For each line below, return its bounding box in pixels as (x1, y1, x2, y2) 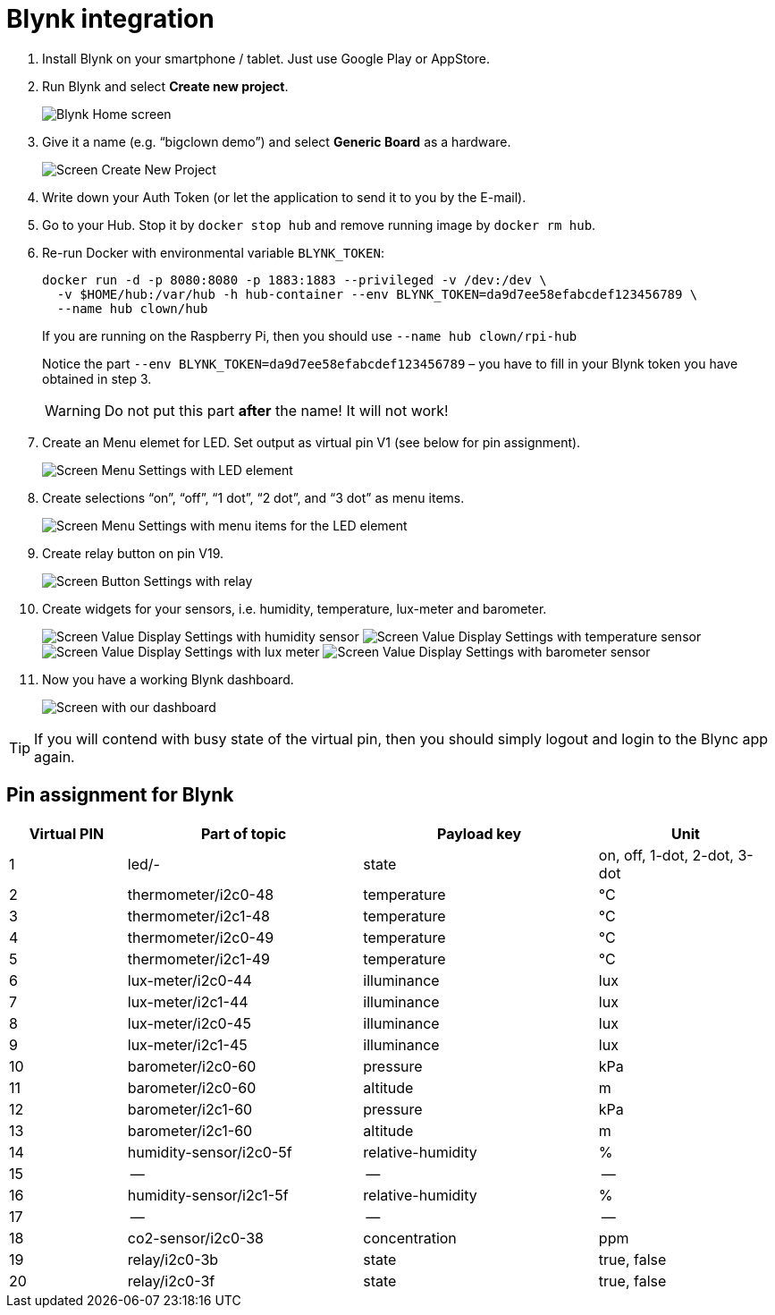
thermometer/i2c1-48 (127, 906, 271, 925)
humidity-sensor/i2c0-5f (127, 1142, 292, 1161)
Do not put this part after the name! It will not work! (104, 401, 449, 420)
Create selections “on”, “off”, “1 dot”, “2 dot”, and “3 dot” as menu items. (42, 489, 465, 505)
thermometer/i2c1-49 (127, 949, 271, 968)
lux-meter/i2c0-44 (127, 971, 252, 989)
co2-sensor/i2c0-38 (127, 1228, 264, 1247)
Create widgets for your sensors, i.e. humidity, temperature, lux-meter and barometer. (42, 600, 547, 616)
